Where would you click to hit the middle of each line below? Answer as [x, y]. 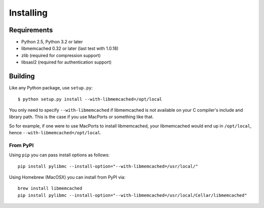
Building [22, 76]
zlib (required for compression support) [61, 55]
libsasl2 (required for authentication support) [66, 62]
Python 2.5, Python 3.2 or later [52, 42]
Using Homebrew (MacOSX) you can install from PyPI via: [67, 177]
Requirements [31, 30]
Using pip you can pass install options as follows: [59, 155]
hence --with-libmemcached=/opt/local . [55, 133]
